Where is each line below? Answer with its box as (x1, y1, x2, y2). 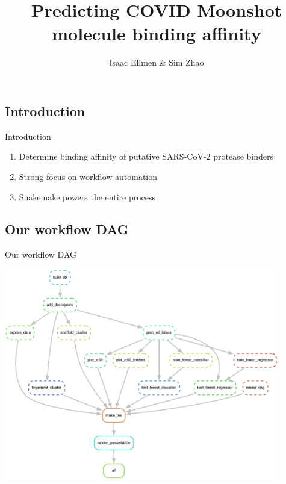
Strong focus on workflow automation (19, 170, 158, 182)
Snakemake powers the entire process (19, 190, 156, 203)
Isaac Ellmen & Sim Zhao (109, 56, 204, 69)
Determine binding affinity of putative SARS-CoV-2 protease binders (19, 150, 274, 163)
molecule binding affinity (52, 21, 261, 46)
